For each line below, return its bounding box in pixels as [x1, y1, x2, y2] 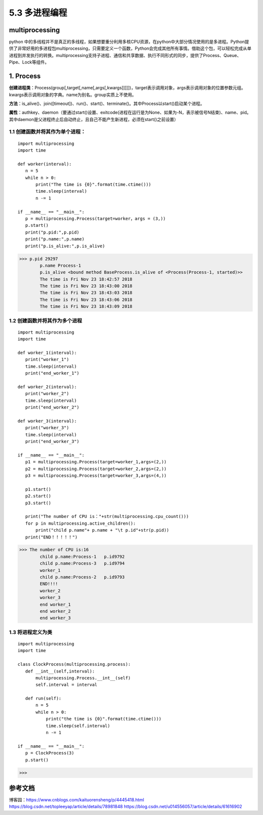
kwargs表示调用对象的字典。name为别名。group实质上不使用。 [9, 92, 136, 98]
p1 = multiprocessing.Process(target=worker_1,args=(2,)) [25, 459, 167, 465]
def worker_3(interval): [18, 418, 77, 424]
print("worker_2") [25, 391, 69, 397]
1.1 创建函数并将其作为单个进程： [9, 128, 86, 135]
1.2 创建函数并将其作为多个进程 [9, 317, 82, 324]
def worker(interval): [18, 161, 72, 167]
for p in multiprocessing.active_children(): [25, 520, 136, 526]
